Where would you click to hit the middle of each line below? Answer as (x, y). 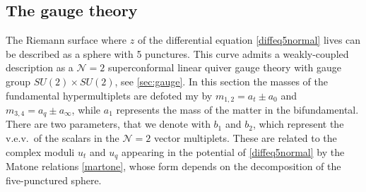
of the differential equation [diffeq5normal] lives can (249, 40)
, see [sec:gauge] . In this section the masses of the (222, 81)
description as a (40, 67)
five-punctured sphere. (54, 180)
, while (86, 110)
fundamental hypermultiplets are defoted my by (109, 95)
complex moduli (40, 151)
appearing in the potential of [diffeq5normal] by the (233, 151)
